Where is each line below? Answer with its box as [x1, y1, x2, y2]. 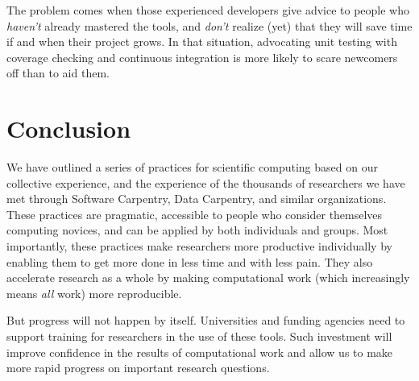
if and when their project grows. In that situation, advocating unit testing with [6, 33, 397, 50]
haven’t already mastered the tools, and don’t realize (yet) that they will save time [6, 17, 413, 34]
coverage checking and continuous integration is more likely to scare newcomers [6, 48, 398, 65]
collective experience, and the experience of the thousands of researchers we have [6, 174, 405, 191]
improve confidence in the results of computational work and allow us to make [6, 343, 393, 360]
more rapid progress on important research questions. [6, 359, 270, 376]
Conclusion [6, 112, 131, 145]
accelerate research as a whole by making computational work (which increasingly [6, 269, 410, 286]
